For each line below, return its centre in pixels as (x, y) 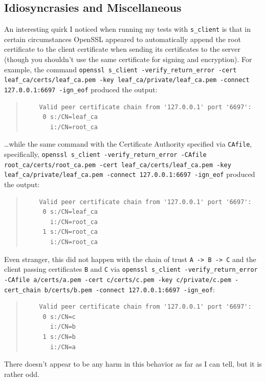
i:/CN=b (63, 327)
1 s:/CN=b (59, 337)
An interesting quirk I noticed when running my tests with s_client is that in (128, 29)
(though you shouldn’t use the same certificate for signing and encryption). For (128, 59)
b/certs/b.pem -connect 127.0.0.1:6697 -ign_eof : (129, 289)
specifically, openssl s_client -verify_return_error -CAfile (105, 154)
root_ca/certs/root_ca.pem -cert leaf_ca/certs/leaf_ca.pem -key (118, 165)
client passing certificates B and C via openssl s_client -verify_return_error (131, 269)
